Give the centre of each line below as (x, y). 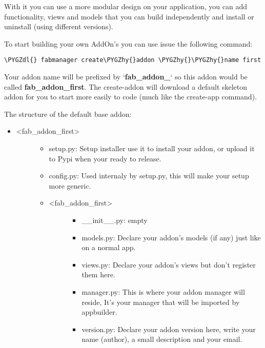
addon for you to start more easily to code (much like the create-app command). (130, 97)
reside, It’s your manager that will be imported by (161, 302)
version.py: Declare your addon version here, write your (169, 329)
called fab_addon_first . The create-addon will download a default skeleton (126, 86)
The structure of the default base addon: (68, 114)
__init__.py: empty (115, 220)
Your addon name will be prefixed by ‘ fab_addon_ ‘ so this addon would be (126, 77)
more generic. (70, 185)
